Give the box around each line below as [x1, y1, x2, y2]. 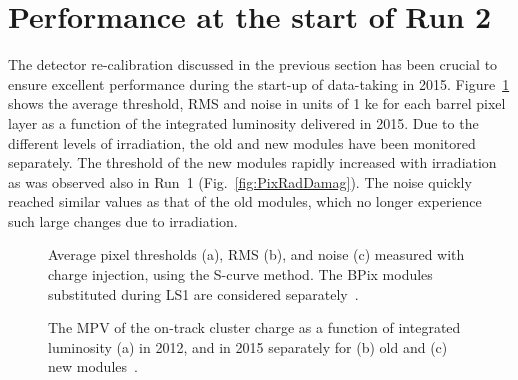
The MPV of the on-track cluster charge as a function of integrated [48, 317, 461, 338]
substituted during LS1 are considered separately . [48, 283, 359, 304]
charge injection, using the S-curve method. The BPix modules [48, 264, 433, 285]
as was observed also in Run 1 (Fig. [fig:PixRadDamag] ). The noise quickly [8, 171, 472, 192]
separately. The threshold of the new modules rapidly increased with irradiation [8, 152, 497, 173]
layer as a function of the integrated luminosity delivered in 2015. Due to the [8, 112, 479, 133]
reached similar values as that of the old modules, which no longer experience [8, 191, 482, 212]
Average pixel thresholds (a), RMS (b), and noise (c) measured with [48, 244, 465, 265]
